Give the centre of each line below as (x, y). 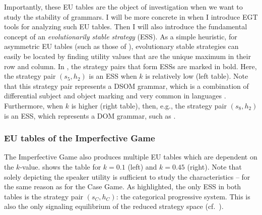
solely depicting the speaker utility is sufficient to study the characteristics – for (127, 176)
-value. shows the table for (60, 166)
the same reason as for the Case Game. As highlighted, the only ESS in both (123, 186)
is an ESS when (113, 76)
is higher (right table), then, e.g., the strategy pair (149, 105)
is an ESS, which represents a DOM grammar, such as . (90, 115)
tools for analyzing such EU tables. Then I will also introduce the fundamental (126, 26)
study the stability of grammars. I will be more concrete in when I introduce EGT (131, 16)
